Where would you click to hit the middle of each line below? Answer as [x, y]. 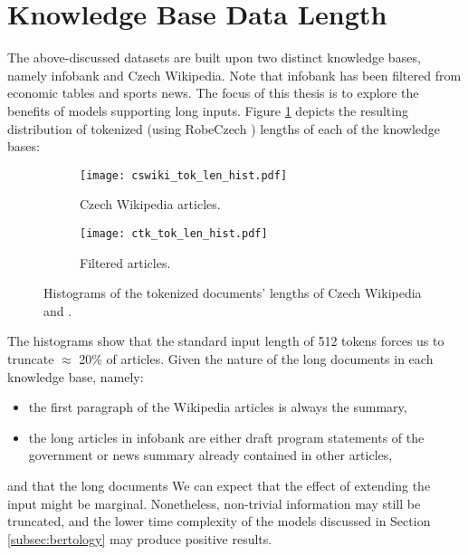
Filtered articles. [125, 262]
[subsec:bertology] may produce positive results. [140, 538]
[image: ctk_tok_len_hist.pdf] [174, 233]
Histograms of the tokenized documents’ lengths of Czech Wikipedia [233, 293]
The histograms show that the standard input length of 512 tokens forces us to [226, 341]
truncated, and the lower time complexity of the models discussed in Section [219, 521]
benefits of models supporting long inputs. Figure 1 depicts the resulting [208, 110]
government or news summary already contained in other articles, [210, 455]
